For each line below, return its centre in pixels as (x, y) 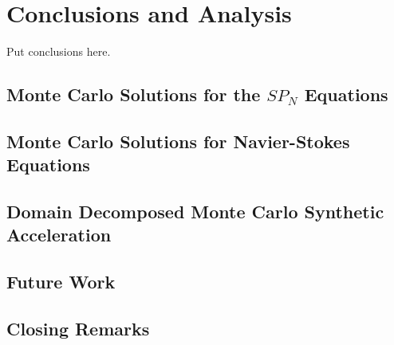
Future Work (61, 282)
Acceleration (59, 235)
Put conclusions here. (59, 51)
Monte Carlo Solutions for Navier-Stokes (178, 141)
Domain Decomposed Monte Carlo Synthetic (195, 212)
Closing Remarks (78, 329)
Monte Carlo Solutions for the (134, 94)
